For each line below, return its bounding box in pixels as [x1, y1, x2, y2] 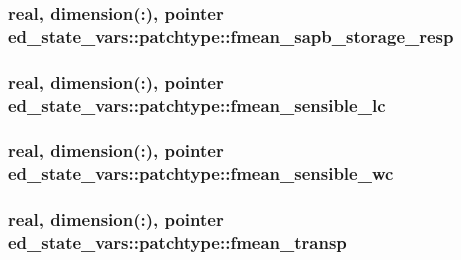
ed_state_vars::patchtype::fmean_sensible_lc [8, 92, 386, 117]
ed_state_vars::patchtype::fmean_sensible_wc [8, 161, 394, 186]
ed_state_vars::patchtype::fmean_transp [8, 230, 347, 255]
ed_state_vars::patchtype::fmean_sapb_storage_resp [8, 23, 454, 48]
